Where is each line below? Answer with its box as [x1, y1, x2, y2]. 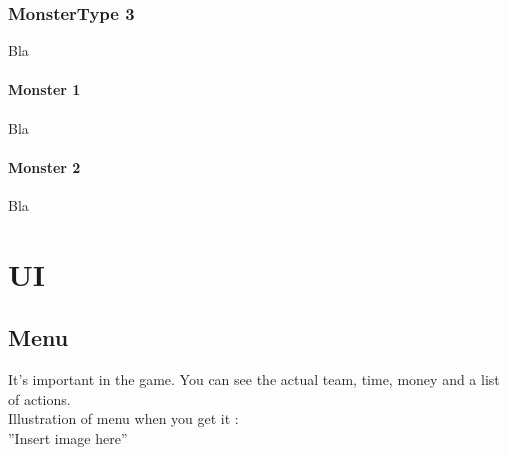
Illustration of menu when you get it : [8, 408, 239, 429]
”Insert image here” [8, 427, 128, 448]
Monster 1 [8, 79, 81, 100]
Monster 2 [8, 156, 81, 177]
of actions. [8, 388, 71, 409]
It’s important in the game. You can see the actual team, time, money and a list [8, 369, 500, 390]
